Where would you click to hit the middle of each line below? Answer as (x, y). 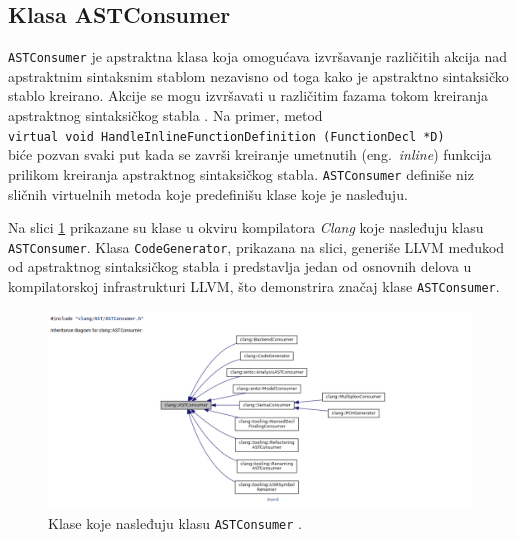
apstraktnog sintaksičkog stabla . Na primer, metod (165, 115)
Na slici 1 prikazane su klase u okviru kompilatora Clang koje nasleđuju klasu (246, 227)
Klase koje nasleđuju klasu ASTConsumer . (175, 522)
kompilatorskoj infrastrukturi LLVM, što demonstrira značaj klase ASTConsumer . (254, 285)
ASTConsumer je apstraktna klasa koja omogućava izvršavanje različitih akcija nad (258, 56)
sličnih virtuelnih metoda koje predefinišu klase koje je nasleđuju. (208, 193)
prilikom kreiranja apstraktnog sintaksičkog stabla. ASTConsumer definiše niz (241, 173)
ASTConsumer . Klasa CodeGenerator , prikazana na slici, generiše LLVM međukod (256, 246)
